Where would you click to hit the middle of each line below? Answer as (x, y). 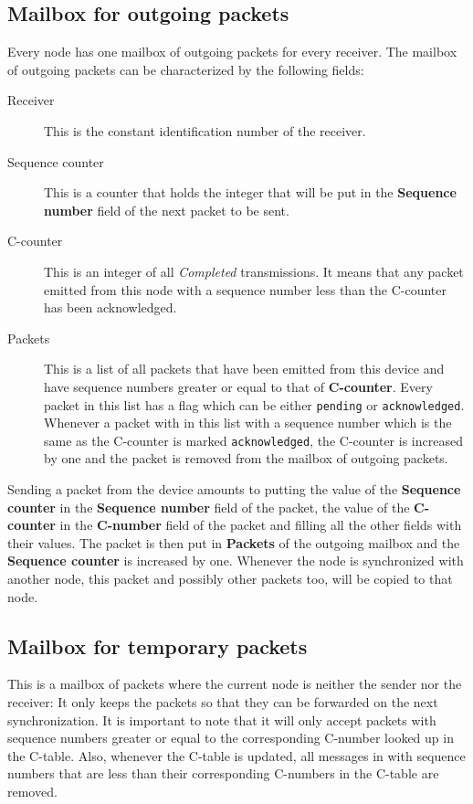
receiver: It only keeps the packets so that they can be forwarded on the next (223, 701)
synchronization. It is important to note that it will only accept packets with (222, 719)
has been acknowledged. (110, 307)
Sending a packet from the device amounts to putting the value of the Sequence (234, 489)
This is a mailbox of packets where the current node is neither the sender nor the (235, 684)
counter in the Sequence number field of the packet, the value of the (209, 507)
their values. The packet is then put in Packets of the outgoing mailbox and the (234, 542)
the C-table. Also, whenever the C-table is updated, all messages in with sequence (236, 755)
